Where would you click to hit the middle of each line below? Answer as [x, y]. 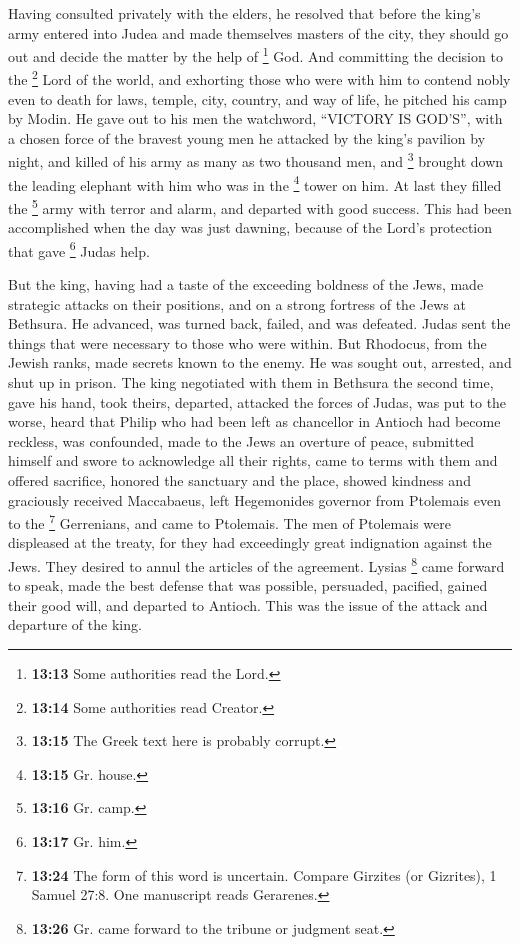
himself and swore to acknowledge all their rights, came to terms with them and [253, 460]
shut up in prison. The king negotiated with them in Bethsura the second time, [251, 382]
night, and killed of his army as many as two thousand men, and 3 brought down [256, 160]
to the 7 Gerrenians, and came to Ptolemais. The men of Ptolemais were [229, 521]
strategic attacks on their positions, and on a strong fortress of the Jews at [237, 303]
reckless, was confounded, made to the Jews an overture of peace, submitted [241, 440]
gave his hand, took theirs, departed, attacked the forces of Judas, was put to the [257, 401]
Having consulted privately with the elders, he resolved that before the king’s [244, 13]
